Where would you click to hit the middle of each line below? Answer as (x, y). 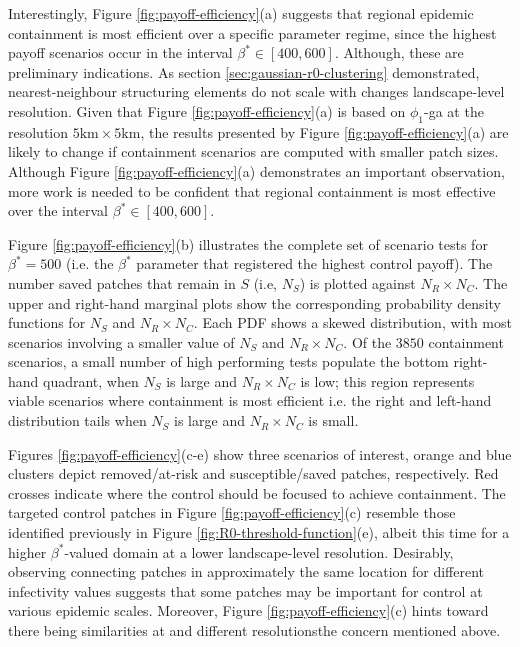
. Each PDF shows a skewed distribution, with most (352, 322)
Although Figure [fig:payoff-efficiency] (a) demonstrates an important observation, (256, 170)
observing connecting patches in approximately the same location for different (246, 571)
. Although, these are (399, 52)
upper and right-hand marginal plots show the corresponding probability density (254, 302)
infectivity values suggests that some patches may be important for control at (245, 590)
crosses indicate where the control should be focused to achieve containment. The (257, 492)
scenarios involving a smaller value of (121, 341)
